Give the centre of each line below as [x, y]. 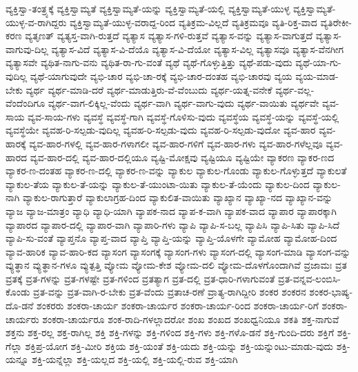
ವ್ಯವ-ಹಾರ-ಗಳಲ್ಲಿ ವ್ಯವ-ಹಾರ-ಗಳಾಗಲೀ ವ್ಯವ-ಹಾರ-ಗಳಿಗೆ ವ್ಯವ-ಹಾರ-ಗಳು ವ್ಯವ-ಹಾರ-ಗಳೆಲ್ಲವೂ [176, 143]
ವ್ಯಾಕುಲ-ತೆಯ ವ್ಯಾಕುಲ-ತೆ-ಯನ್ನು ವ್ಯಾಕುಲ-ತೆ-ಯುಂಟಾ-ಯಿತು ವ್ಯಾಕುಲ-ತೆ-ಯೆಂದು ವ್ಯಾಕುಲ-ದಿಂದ [158, 184]
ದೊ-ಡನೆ [20, 306]
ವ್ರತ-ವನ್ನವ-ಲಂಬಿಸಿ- [309, 278]
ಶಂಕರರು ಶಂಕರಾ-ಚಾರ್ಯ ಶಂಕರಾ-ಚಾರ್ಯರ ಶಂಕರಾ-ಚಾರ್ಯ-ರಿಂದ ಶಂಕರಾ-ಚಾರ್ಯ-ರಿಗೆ [178, 306]
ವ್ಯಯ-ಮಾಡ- [317, 75]
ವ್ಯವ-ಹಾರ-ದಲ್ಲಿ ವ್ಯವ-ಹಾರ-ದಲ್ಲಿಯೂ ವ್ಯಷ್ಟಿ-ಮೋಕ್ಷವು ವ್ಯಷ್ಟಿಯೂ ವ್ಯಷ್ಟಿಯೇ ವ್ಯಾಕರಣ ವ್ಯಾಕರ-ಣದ [182, 157]
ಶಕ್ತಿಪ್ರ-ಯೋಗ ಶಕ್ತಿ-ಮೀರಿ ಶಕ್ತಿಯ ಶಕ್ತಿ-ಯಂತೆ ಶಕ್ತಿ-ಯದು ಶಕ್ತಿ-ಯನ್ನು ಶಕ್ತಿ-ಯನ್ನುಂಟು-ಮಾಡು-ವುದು [179, 345]
